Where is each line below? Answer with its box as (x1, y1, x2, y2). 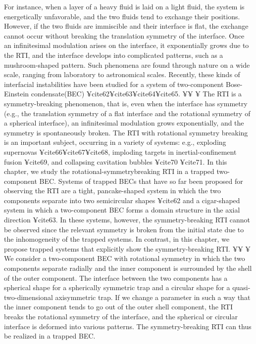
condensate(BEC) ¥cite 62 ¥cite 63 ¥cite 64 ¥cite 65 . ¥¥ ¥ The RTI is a (31, 88, 242, 99)
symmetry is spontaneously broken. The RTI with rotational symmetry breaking (4, 127, 248, 137)
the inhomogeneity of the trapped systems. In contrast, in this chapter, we (4, 234, 230, 244)
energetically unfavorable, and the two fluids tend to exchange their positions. (4, 11, 240, 21)
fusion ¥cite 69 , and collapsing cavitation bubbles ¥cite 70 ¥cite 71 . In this (4, 156, 227, 167)
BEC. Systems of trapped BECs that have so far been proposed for (39, 175, 243, 186)
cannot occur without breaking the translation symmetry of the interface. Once (4, 30, 245, 41)
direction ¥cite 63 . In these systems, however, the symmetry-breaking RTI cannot (4, 215, 250, 225)
